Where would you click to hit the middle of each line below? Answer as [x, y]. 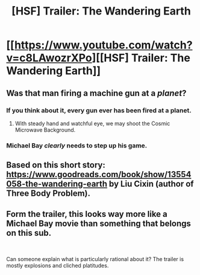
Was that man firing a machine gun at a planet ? [96, 93]
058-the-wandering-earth [57, 184]
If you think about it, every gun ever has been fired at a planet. [99, 110]
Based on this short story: [56, 165]
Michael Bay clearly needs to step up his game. [77, 145]
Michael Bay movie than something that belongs [99, 223]
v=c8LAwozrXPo [49, 58]
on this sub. [29, 233]
